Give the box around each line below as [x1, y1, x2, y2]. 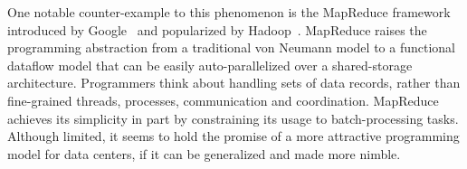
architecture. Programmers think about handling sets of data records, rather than [7, 73, 461, 92]
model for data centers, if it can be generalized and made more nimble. [7, 144, 401, 163]
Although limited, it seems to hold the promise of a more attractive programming [7, 127, 460, 146]
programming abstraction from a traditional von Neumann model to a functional [7, 38, 455, 57]
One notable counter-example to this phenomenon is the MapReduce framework [7, 3, 451, 21]
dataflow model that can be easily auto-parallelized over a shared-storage [7, 55, 413, 74]
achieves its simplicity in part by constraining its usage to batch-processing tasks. [7, 108, 459, 127]
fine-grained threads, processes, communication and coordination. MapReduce [7, 90, 439, 109]
